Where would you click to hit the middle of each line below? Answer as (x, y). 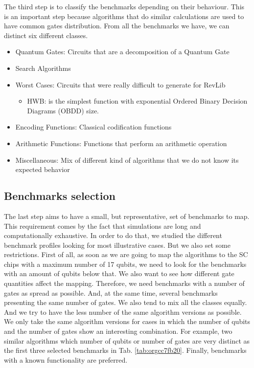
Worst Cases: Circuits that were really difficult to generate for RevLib (120, 84)
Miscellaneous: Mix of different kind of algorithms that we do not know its (127, 160)
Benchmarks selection (60, 196)
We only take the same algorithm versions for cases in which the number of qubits (127, 321)
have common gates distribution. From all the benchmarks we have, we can (117, 26)
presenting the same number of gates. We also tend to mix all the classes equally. (126, 302)
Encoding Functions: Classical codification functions (93, 127)
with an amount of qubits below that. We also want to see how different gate (119, 273)
